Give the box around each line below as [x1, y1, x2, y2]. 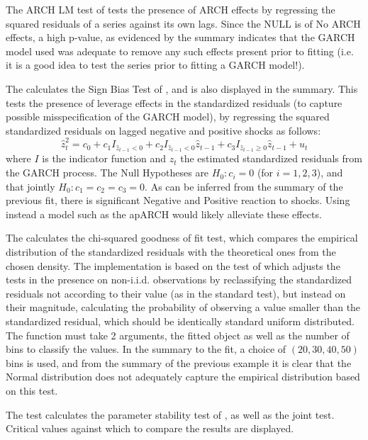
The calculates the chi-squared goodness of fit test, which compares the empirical [6, 230, 358, 245]
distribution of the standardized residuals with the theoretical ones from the [6, 244, 336, 259]
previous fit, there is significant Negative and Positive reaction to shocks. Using [6, 193, 350, 208]
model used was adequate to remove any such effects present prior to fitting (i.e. [6, 43, 354, 58]
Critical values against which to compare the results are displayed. [6, 421, 294, 436]
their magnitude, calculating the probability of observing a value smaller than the [6, 300, 361, 315]
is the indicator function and [42, 151, 167, 166]
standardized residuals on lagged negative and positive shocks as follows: [6, 123, 321, 137]
